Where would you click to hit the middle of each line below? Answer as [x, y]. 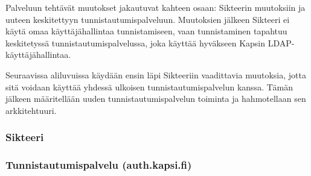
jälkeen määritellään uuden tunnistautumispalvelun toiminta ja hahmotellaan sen [156, 99]
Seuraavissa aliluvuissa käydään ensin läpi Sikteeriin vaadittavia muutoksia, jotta [156, 74]
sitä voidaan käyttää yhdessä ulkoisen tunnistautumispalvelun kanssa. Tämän [149, 86]
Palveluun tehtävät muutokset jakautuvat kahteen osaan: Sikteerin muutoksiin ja [155, 7]
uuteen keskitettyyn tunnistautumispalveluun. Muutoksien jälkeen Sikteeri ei [148, 19]
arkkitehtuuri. [31, 110]
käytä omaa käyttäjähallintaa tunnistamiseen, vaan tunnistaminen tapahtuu [146, 31]
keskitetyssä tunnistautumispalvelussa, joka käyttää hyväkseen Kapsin [136, 42]
